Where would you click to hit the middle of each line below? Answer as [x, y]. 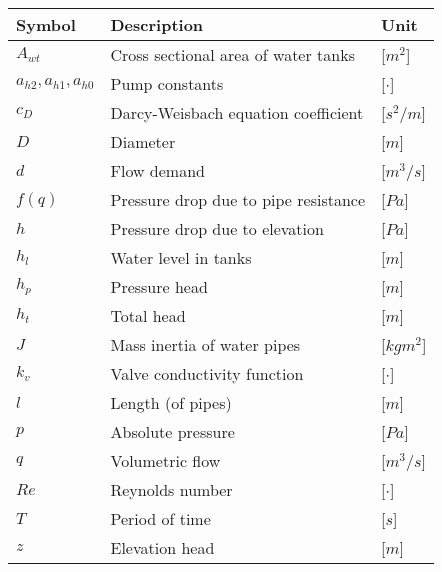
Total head [148, 315]
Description [157, 24]
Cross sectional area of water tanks [232, 54]
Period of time [160, 518]
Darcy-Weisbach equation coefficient [237, 112]
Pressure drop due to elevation [217, 228]
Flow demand [157, 170]
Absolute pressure [172, 431]
